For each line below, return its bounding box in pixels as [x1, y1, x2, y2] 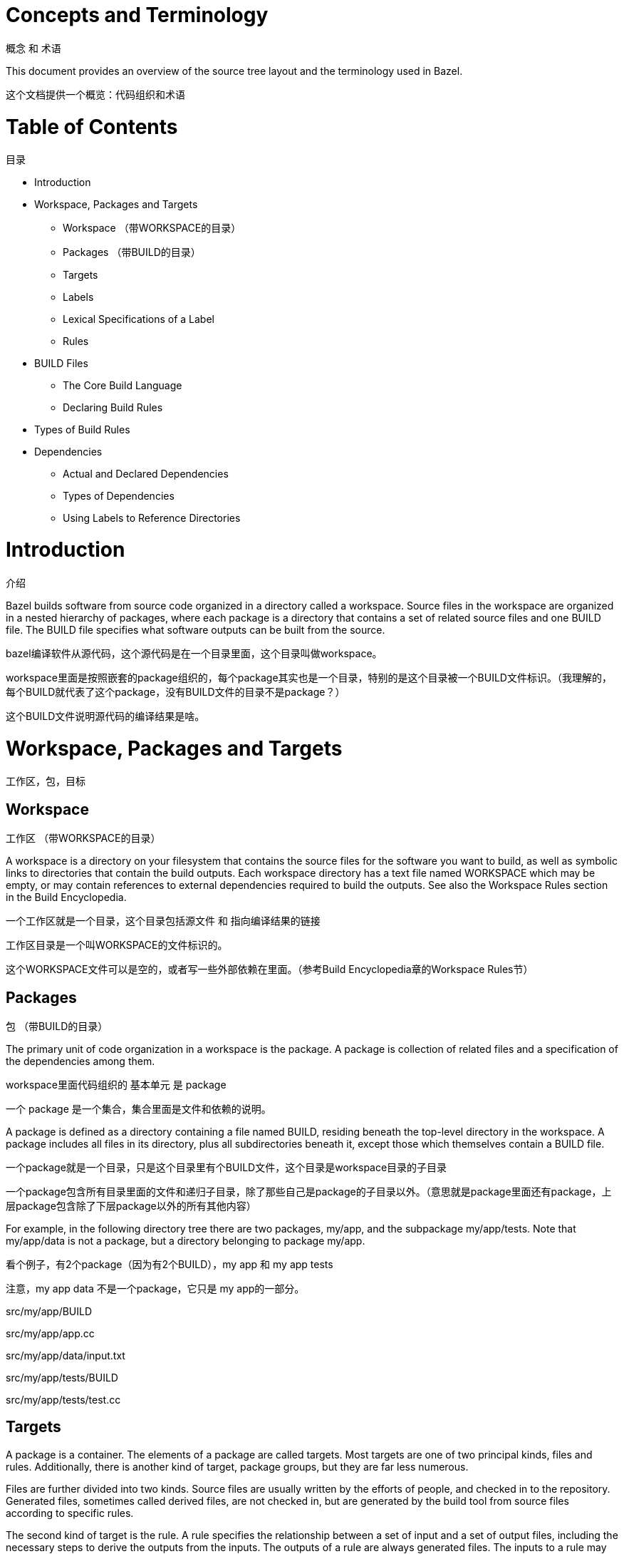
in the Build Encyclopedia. [6, 891, 127, 904]
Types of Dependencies [63, 490, 175, 503]
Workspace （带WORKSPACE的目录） [63, 222, 241, 235]
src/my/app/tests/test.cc [6, 1393, 121, 1406]
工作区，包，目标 [6, 775, 85, 788]
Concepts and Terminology [6, 3, 269, 27]
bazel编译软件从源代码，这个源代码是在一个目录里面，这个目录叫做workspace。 [6, 647, 383, 659]
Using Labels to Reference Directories [63, 512, 241, 525]
